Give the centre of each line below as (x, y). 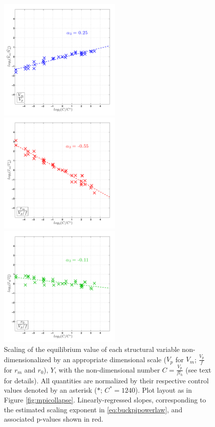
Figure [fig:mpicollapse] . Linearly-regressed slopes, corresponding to (105, 399)
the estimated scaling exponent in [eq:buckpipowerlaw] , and (93, 409)
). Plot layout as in (163, 390)
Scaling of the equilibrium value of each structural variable (92, 349)
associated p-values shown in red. (54, 419)
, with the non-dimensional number (107, 369)
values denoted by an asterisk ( (51, 390)
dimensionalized (28, 359)
